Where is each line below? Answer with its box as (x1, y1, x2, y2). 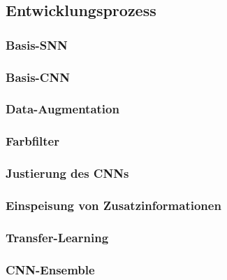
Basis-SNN (6, 36, 68, 53)
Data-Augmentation (6, 100, 119, 118)
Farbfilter (6, 132, 59, 150)
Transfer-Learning (6, 228, 109, 246)
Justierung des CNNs (6, 164, 129, 182)
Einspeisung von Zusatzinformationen (6, 196, 221, 213)
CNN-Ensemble (6, 260, 95, 278)
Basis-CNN (6, 68, 70, 85)
